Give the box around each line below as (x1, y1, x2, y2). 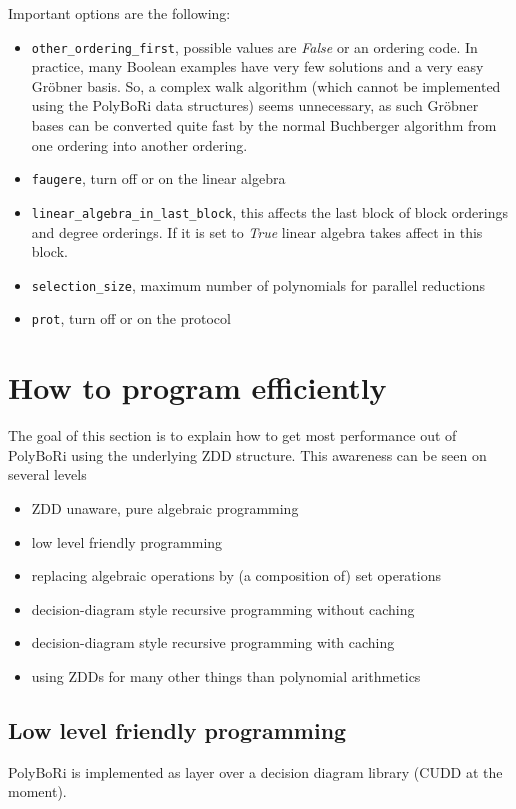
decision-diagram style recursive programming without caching (31, 598, 415, 619)
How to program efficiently (8, 367, 387, 408)
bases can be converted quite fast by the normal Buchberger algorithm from (31, 115, 497, 136)
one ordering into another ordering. (31, 134, 248, 155)
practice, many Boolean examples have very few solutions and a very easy (31, 56, 484, 77)
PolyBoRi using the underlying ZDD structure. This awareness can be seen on (8, 444, 487, 465)
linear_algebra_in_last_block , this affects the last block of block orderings (31, 201, 508, 222)
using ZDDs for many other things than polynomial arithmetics (31, 665, 421, 686)
